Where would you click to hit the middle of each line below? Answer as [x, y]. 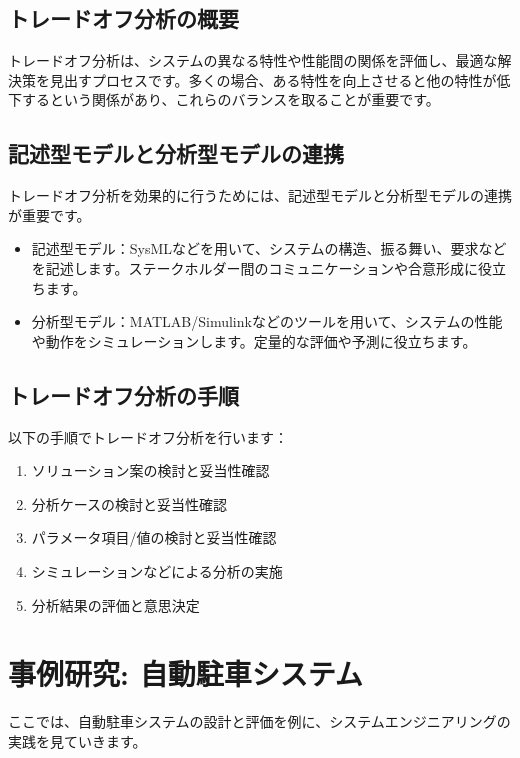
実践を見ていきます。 [77, 740]
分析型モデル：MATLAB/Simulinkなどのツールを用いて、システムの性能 [267, 321]
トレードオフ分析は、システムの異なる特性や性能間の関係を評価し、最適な [253, 60]
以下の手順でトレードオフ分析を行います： [148, 436]
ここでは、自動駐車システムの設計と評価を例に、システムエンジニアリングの [259, 721]
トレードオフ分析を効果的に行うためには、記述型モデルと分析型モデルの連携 [260, 195]
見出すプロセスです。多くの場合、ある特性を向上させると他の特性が [273, 79]
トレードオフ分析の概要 [123, 18]
